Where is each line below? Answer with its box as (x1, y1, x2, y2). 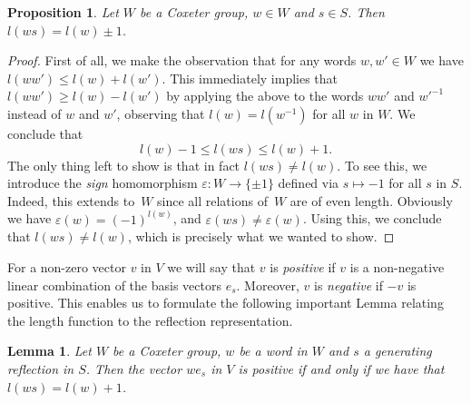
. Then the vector (85, 359, 182, 378)
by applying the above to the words (166, 86, 364, 105)
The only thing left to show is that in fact (7, 155, 240, 174)
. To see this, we (337, 155, 427, 174)
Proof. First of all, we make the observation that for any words (7, 51, 357, 70)
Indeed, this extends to (7, 191, 135, 210)
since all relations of (157, 191, 268, 210)
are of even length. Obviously (289, 191, 453, 210)
